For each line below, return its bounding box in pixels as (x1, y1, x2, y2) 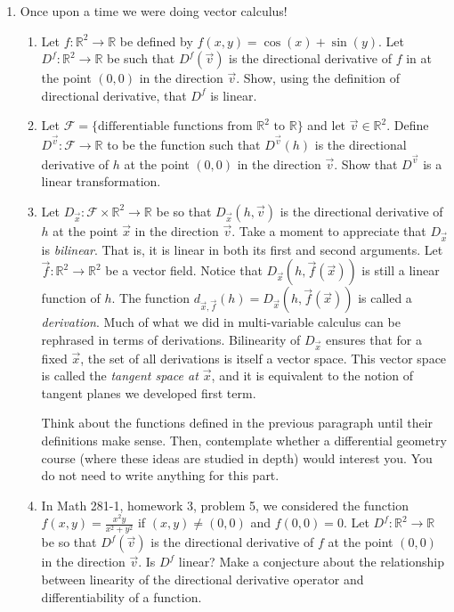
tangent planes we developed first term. (41, 383, 256, 402)
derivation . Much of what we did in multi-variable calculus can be (41, 313, 401, 331)
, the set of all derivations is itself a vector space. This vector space (80, 348, 447, 367)
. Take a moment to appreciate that (231, 221, 426, 240)
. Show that (334, 154, 398, 173)
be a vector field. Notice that (105, 261, 263, 280)
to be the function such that (107, 135, 261, 154)
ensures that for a (326, 330, 422, 348)
